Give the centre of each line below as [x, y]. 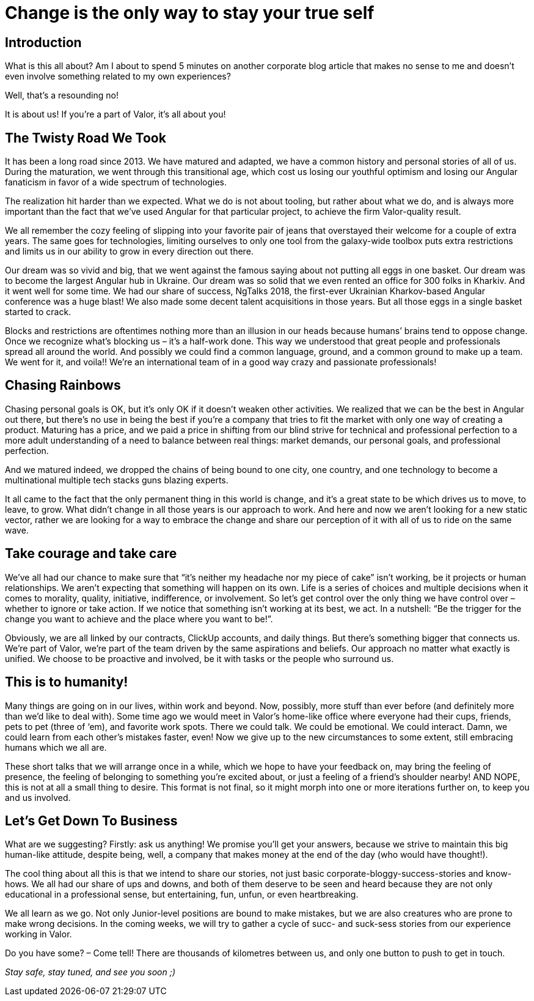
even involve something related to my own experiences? [118, 76]
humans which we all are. [56, 747]
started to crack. [38, 312]
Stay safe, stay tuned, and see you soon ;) [90, 972]
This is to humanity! [67, 682]
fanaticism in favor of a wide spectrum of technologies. [116, 182]
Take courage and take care [91, 554]
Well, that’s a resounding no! [62, 95]
